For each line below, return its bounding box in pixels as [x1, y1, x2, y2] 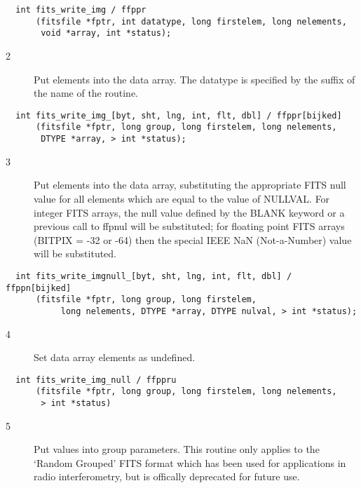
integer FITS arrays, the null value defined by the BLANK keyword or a [34, 205, 345, 219]
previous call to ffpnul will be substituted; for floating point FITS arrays [34, 219, 345, 233]
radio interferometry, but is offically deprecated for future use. [34, 469, 300, 484]
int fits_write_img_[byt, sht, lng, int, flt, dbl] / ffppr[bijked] [15, 110, 342, 121]
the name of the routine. [34, 86, 138, 100]
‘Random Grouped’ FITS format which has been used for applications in [34, 455, 346, 470]
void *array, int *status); [41, 28, 172, 39]
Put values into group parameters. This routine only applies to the [34, 442, 320, 456]
